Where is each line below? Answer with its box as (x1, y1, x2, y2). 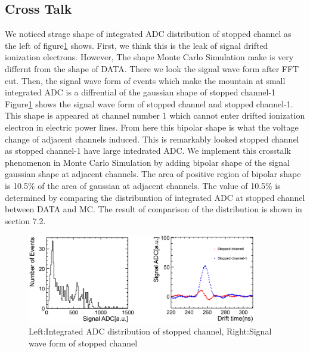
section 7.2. (5, 214, 46, 227)
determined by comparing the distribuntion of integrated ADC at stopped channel (5, 191, 305, 203)
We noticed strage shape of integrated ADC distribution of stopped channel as (5, 27, 292, 40)
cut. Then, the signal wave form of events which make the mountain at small (5, 74, 286, 86)
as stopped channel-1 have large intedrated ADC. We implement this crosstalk (5, 144, 291, 157)
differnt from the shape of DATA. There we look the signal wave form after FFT (5, 62, 299, 75)
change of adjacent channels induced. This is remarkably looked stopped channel (5, 132, 299, 145)
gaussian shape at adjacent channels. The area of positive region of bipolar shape (5, 168, 301, 180)
